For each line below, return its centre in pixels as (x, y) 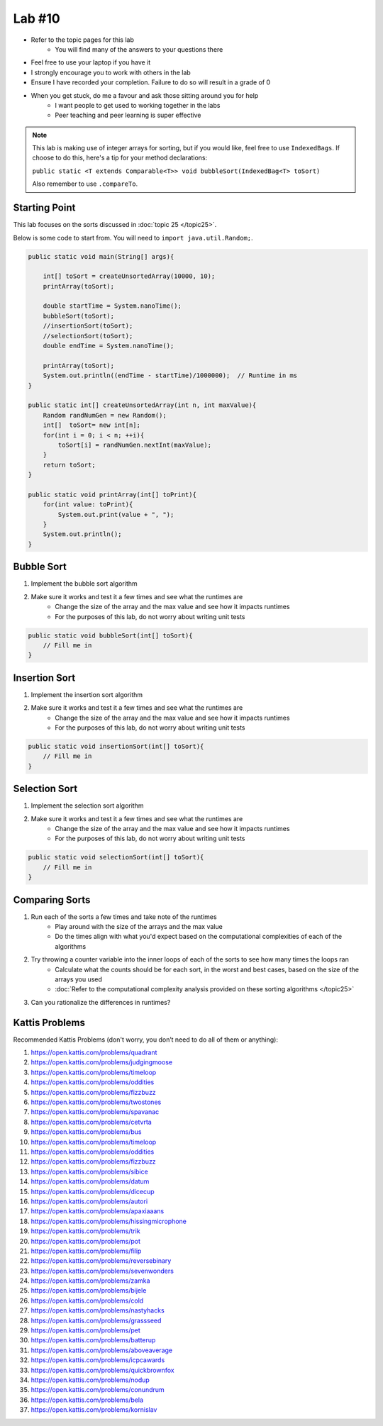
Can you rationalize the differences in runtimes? (101, 1002)
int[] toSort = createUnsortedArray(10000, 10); (129, 276)
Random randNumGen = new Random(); (105, 415)
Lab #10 (37, 18)
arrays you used (79, 979)
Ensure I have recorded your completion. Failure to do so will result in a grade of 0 (151, 82)
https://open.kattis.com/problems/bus (86, 1132)
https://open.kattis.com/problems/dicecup (93, 1191)
